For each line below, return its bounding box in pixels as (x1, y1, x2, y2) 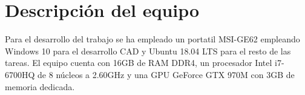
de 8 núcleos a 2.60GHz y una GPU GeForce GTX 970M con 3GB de (38, 68, 295, 80)
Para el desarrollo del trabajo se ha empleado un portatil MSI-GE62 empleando (5, 33, 300, 45)
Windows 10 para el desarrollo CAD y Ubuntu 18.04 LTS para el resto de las (5, 44, 291, 57)
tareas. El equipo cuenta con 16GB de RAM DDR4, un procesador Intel (5, 56, 272, 69)
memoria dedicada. (5, 80, 75, 93)
